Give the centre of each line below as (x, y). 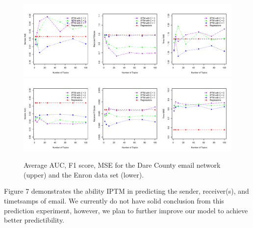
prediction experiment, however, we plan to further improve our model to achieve (126, 210)
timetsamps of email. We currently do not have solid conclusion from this (114, 201)
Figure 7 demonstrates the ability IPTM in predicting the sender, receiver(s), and (126, 191)
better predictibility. (34, 220)
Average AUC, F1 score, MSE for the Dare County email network (122, 165)
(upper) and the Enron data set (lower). (84, 174)
